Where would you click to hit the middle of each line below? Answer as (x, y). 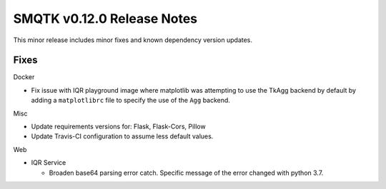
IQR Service (49, 163)
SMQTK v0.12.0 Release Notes (105, 19)
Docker (24, 77)
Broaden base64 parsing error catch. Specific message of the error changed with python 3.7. (186, 173)
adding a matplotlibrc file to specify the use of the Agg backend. (130, 101)
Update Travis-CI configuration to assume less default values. (122, 136)
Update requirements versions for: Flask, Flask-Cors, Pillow (119, 127)
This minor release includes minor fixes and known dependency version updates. (133, 40)
